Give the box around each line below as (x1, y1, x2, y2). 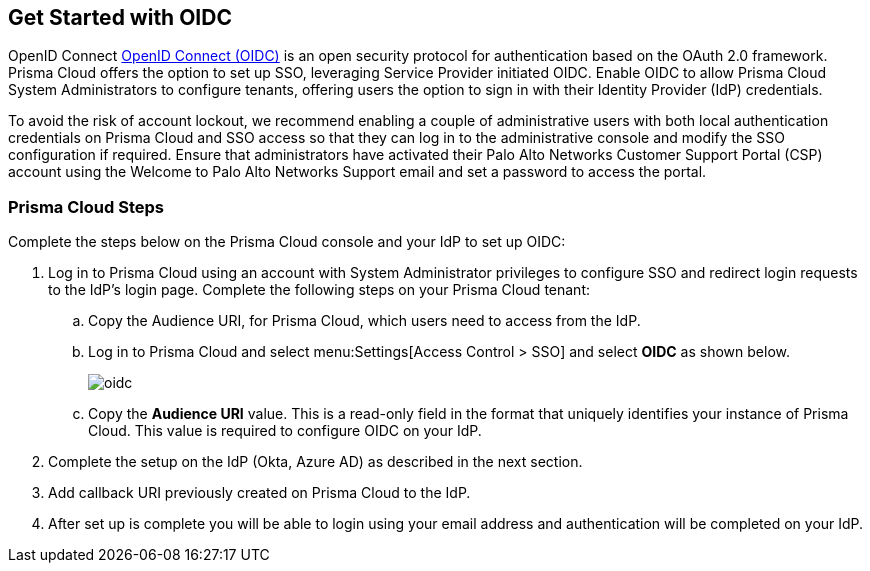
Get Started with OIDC (8, 5, 232, 30)
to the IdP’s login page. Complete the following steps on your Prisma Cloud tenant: (48, 281, 591, 299)
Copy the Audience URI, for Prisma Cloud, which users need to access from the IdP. (88, 312, 641, 330)
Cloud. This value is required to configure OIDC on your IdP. (88, 422, 482, 440)
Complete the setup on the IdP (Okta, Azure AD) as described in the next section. (48, 453, 583, 471)
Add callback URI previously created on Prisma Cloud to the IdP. (48, 484, 471, 502)
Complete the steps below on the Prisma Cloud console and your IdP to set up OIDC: (8, 233, 566, 251)
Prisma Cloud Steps (8, 196, 164, 217)
